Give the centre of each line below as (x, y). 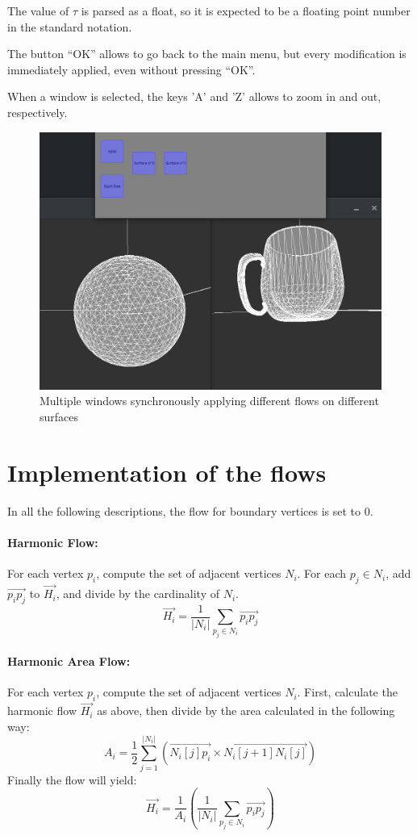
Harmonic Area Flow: (69, 661)
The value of (38, 10)
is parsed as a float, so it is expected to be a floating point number (246, 10)
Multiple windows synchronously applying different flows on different (209, 401)
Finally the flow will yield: (72, 779)
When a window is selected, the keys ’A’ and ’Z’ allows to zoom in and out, (194, 96)
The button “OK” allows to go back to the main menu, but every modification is (207, 54)
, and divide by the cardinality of (138, 594)
